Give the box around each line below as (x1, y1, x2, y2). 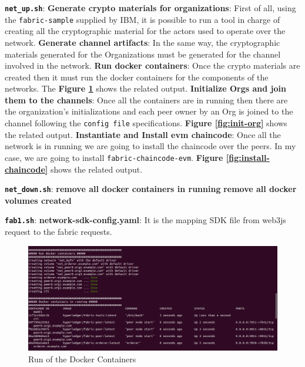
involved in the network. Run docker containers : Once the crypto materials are (5, 59, 300, 72)
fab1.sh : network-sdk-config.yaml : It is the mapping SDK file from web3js (5, 214, 286, 226)
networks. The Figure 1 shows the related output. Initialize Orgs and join (5, 82, 286, 95)
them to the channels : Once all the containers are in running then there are (5, 93, 288, 106)
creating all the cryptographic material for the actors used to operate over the (5, 25, 286, 37)
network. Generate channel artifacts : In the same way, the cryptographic (5, 36, 280, 48)
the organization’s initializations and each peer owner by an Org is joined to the (5, 105, 293, 117)
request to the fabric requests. (5, 225, 112, 238)
